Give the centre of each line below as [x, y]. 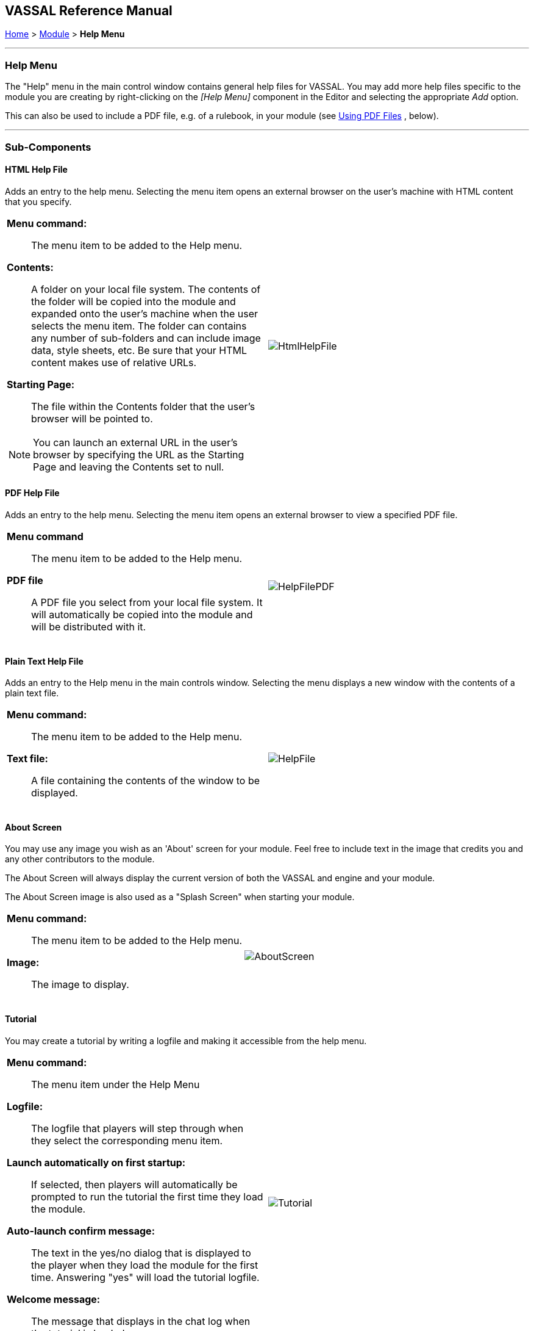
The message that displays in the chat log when [141, 1321]
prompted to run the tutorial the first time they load [147, 1196]
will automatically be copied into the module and [142, 614]
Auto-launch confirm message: [81, 1231]
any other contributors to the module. [80, 859]
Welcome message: [54, 1299]
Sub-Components [48, 147]
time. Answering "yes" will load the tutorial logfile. [145, 1277]
